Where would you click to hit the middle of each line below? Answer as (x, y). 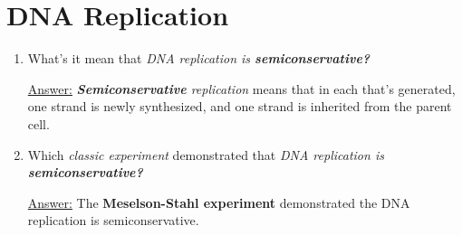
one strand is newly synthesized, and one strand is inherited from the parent (240, 106)
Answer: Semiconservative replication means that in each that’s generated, (241, 88)
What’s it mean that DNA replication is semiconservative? (199, 58)
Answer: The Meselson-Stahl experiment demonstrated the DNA (219, 202)
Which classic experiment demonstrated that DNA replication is (206, 154)
